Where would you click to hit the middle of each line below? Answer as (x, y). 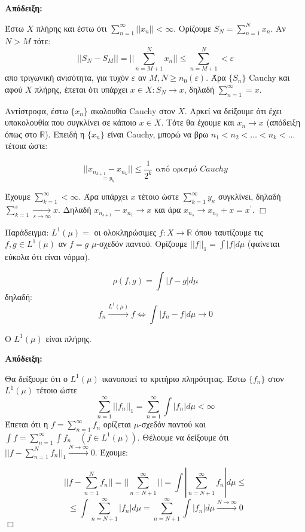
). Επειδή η (65, 134)
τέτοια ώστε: (27, 146)
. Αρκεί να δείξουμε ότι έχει (233, 110)
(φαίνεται (263, 244)
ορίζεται (117, 424)
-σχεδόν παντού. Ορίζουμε (142, 244)
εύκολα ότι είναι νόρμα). (48, 256)
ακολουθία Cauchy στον (133, 110)
